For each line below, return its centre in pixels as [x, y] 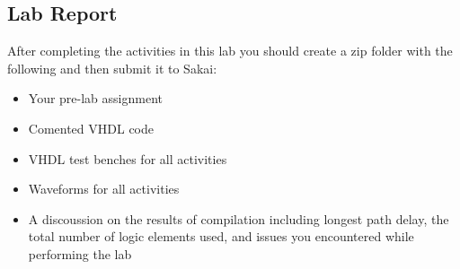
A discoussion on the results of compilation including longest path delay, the [239, 218]
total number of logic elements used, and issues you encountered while [221, 236]
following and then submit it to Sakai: [112, 68]
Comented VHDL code [91, 128]
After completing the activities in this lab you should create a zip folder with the [230, 51]
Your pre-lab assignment [95, 98]
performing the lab [80, 253]
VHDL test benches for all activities [128, 158]
